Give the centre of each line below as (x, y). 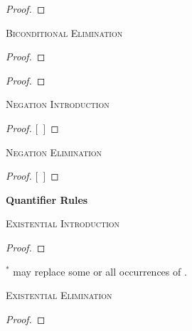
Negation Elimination (54, 152)
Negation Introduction (58, 104)
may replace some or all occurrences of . (100, 271)
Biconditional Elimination (64, 32)
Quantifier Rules (47, 199)
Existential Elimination (59, 295)
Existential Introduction (63, 223)
